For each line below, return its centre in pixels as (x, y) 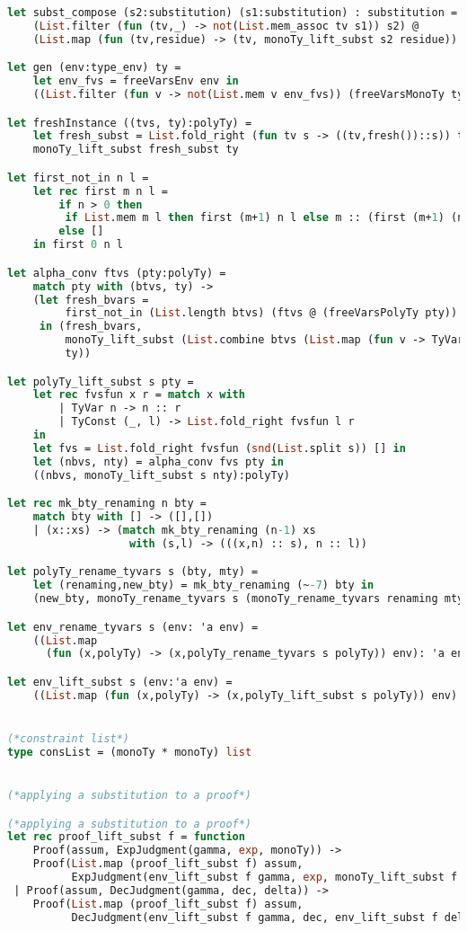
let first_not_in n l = (78, 177)
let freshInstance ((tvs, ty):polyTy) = (130, 123)
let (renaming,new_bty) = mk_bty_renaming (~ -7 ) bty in (203, 585)
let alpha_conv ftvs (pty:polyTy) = (117, 273)
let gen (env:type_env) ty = (94, 68)
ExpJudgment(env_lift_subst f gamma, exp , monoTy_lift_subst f (264, 878)
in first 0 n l (78, 245)
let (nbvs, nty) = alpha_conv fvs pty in (158, 461)
